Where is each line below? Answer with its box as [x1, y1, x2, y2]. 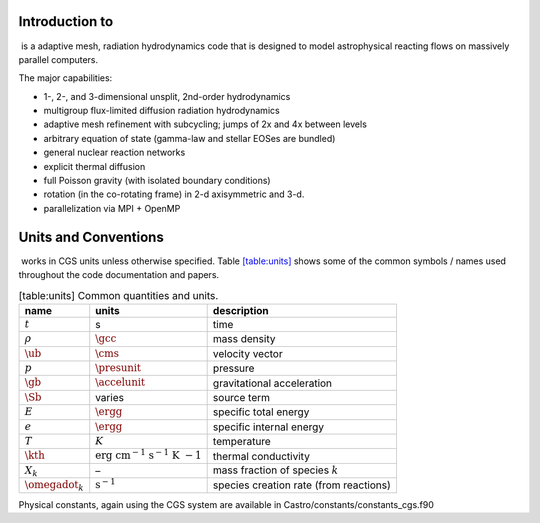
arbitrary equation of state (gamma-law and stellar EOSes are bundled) [43, 132, 336, 144]
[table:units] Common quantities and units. [18, 288, 219, 302]
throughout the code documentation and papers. [18, 269, 220, 281]
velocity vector [212, 346, 284, 360]
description [212, 303, 269, 317]
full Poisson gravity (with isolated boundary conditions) [43, 175, 271, 187]
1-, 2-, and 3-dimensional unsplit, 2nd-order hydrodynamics [43, 90, 291, 102]
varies [95, 391, 125, 405]
